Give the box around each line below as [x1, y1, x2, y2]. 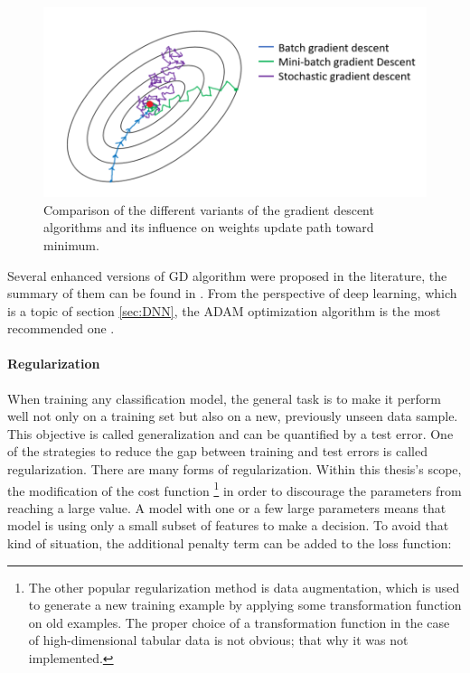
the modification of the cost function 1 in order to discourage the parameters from [7, 478, 462, 500]
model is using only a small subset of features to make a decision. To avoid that [7, 516, 449, 535]
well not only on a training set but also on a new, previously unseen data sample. [7, 407, 458, 425]
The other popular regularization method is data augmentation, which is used [28, 577, 460, 596]
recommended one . [7, 319, 115, 338]
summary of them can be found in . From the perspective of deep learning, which [7, 284, 457, 303]
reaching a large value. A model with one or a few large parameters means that [7, 498, 446, 517]
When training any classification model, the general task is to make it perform [7, 388, 441, 407]
